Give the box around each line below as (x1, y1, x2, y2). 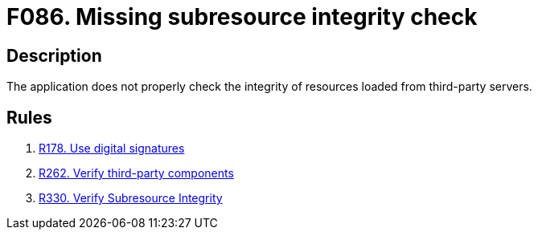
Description (6, 45, 102, 66)
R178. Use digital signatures (39, 141, 185, 156)
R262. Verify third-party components (39, 166, 234, 181)
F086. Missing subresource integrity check (6, 3, 478, 31)
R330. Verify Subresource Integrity (39, 191, 223, 205)
